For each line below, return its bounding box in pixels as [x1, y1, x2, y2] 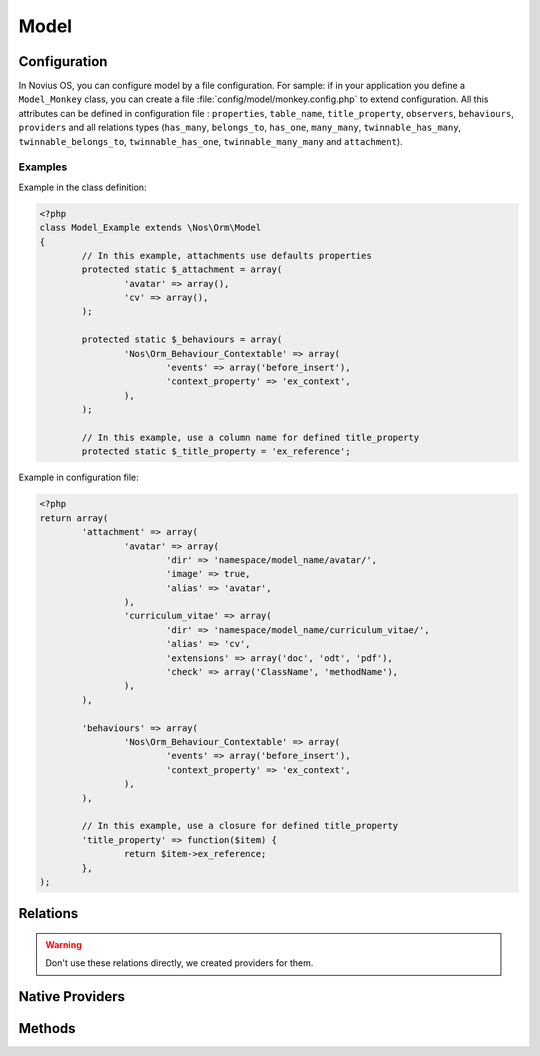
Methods [18, 1020, 76, 1037]
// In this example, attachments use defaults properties [81, 250, 372, 261]
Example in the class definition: [18, 181, 147, 193]
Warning [45, 938, 82, 950]
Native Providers [18, 988, 125, 1005]
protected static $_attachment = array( [81, 264, 283, 275]
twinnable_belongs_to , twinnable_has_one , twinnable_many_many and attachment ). [18, 135, 404, 147]
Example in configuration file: [18, 471, 139, 484]
